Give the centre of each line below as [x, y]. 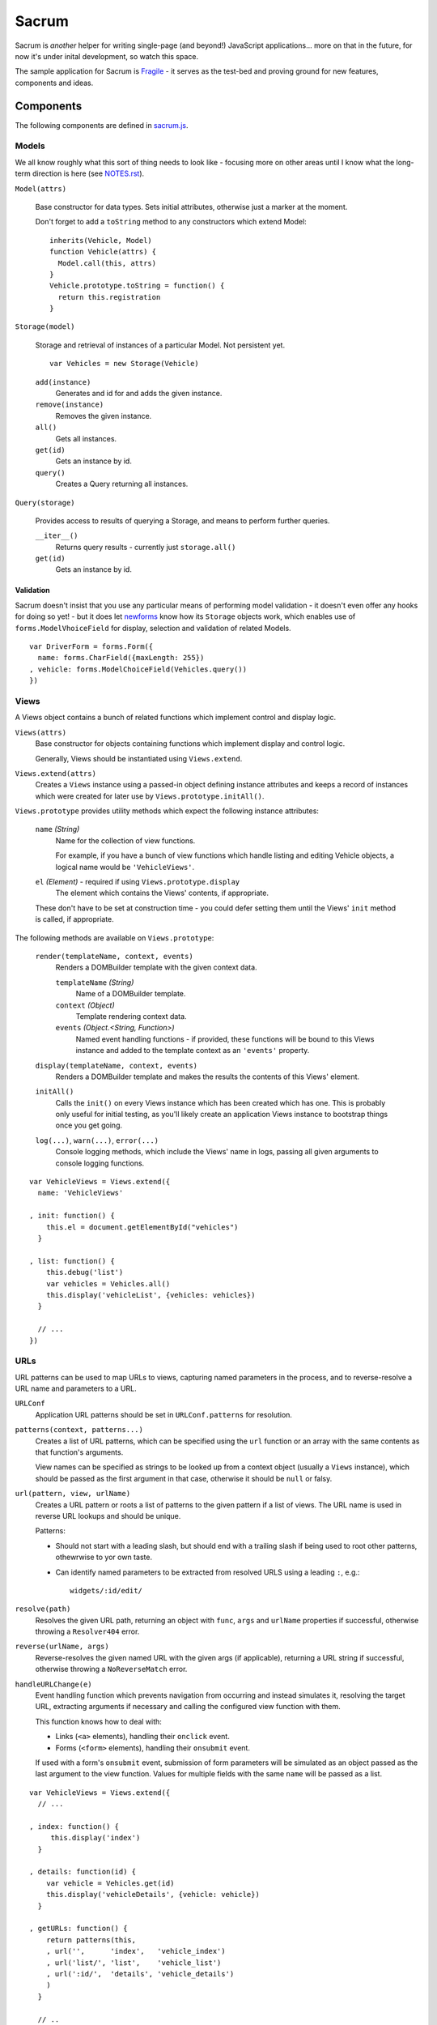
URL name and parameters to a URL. [76, 1388]
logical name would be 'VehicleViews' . [125, 867]
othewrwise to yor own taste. [104, 1557]
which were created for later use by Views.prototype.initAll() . [150, 796]
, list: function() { [72, 1261]
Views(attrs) [41, 732]
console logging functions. [100, 1163]
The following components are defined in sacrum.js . [102, 125]
